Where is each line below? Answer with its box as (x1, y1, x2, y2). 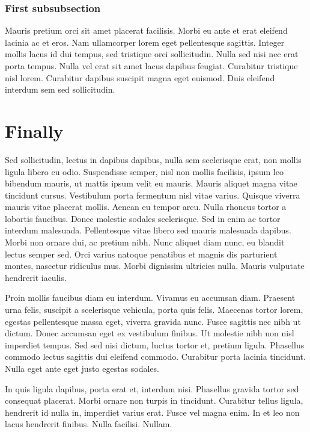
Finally (5, 118, 64, 143)
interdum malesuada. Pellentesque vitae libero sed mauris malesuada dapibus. (5, 224, 291, 236)
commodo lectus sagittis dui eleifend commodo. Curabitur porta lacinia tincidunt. (5, 350, 306, 363)
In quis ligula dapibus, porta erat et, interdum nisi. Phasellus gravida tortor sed (5, 382, 299, 395)
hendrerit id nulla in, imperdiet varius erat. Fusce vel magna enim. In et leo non (5, 406, 300, 418)
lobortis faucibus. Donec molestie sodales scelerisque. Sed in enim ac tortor (5, 212, 281, 224)
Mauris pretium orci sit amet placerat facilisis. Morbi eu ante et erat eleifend (5, 24, 288, 37)
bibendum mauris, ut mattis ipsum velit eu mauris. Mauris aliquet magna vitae (5, 177, 297, 190)
